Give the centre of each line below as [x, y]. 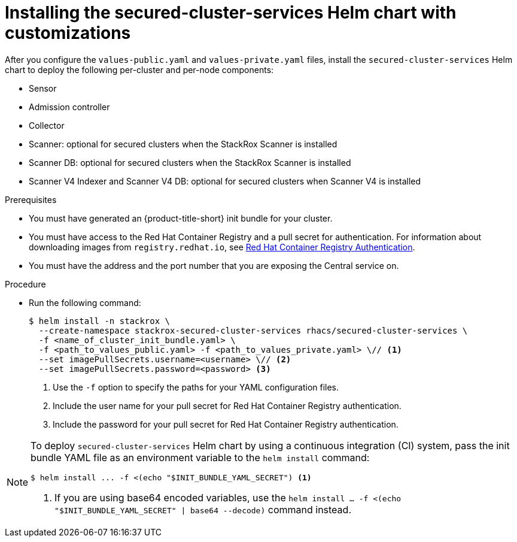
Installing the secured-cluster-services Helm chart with [231, 13]
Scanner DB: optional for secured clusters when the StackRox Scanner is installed [190, 162]
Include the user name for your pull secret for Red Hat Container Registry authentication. [227, 405]
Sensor [43, 88]
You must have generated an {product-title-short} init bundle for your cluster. [181, 218]
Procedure [25, 284]
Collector [47, 125]
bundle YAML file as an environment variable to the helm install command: [200, 457]
